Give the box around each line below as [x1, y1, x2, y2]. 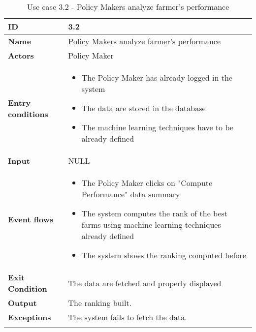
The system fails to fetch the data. [68, 311, 187, 323]
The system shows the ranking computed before [81, 249, 246, 261]
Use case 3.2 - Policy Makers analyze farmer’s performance [27, 1, 229, 12]
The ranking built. [68, 297, 132, 308]
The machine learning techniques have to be [81, 121, 233, 133]
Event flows [8, 213, 54, 225]
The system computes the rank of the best [81, 208, 228, 219]
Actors [8, 50, 34, 61]
